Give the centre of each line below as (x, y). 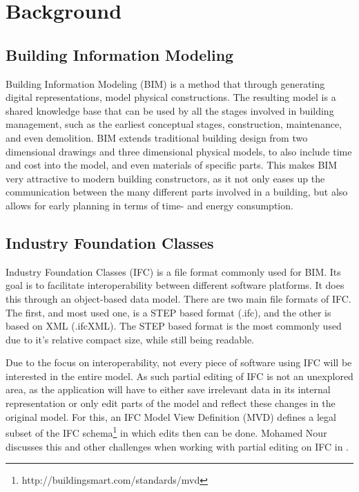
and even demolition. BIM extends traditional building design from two (157, 137)
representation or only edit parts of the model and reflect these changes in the (171, 403)
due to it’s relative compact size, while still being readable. (130, 339)
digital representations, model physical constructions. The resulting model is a (171, 97)
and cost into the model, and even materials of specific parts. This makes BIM (172, 165)
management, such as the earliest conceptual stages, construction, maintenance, (174, 124)
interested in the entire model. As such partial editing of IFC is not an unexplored (179, 376)
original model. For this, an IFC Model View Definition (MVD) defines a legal (171, 416)
